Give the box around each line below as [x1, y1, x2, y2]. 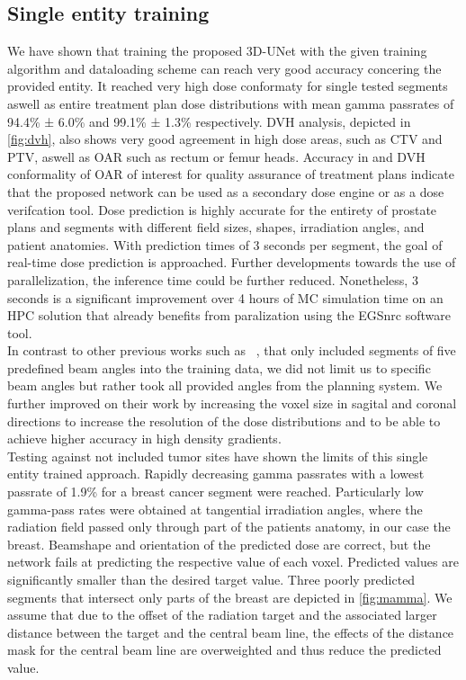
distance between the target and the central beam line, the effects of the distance [7, 622, 454, 641]
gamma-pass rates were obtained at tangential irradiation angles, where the [7, 499, 423, 518]
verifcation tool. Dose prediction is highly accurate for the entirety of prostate [7, 200, 437, 219]
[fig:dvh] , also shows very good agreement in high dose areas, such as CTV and [7, 130, 443, 148]
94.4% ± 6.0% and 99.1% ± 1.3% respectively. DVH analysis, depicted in [7, 112, 411, 130]
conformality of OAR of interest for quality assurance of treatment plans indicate [7, 165, 454, 183]
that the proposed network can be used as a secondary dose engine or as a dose [7, 182, 444, 201]
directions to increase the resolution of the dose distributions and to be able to [7, 411, 441, 430]
